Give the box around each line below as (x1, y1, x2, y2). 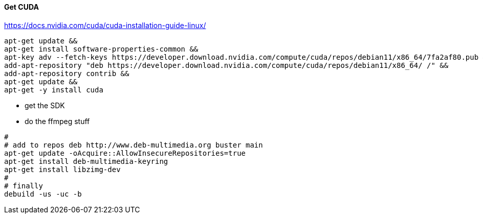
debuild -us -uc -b (4, 189, 82, 198)
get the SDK (25, 101, 65, 110)
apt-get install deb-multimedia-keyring (4, 157, 168, 165)
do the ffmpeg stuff (25, 116, 90, 126)
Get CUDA (4, 3, 39, 11)
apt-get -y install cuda (4, 85, 103, 94)
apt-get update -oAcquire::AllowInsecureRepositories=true (4, 149, 246, 157)
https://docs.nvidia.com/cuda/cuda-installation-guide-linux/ (4, 20, 206, 30)
